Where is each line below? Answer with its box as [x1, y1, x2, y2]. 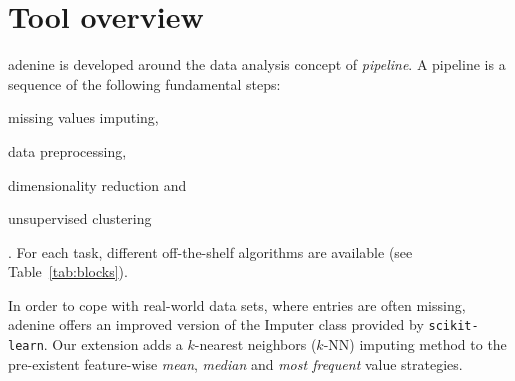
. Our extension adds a [43, 334, 183, 355]
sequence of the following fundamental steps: [8, 73, 281, 94]
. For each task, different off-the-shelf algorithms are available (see [8, 241, 413, 262]
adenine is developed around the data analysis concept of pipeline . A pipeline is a [8, 54, 506, 75]
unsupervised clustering [8, 208, 152, 229]
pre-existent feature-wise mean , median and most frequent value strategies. [8, 353, 463, 374]
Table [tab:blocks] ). [8, 261, 128, 282]
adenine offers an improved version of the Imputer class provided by [8, 314, 424, 335]
